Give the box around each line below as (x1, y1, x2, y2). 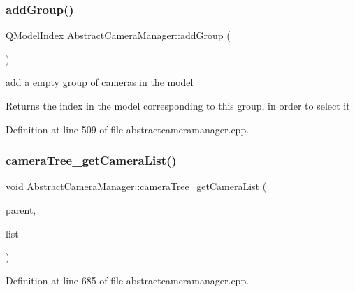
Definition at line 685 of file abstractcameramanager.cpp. (6, 272, 249, 287)
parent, (6, 203, 36, 217)
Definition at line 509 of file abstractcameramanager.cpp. (6, 122, 249, 136)
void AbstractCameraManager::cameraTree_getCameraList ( (6, 179, 267, 194)
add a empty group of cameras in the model (6, 75, 194, 89)
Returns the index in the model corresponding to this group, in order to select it (6, 98, 350, 112)
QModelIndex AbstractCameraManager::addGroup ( (6, 28, 231, 43)
